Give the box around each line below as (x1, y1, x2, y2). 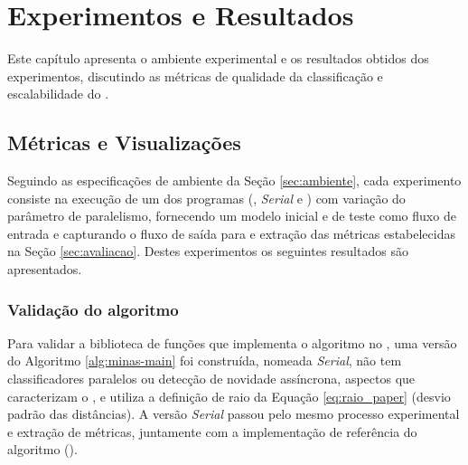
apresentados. (7, 260, 82, 279)
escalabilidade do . (7, 84, 109, 103)
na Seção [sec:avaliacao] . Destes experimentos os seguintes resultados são (7, 242, 408, 261)
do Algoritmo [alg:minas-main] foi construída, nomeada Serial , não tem (7, 351, 402, 370)
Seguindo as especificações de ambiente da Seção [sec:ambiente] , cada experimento (7, 171, 462, 190)
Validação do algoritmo (7, 298, 179, 320)
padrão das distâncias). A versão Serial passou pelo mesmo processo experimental (7, 404, 460, 423)
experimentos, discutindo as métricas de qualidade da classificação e (7, 66, 383, 85)
